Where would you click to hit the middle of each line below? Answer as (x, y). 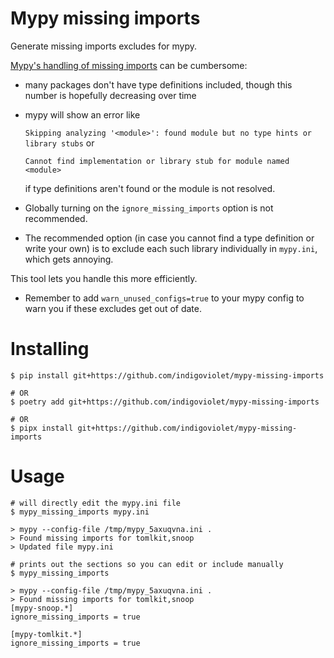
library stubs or (59, 143)
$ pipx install (42, 428)
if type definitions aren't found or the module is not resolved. (150, 188)
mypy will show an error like (82, 114)
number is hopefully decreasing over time (110, 95)
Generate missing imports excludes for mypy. (104, 46)
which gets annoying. (69, 259)
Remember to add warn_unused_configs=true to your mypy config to (164, 298)
